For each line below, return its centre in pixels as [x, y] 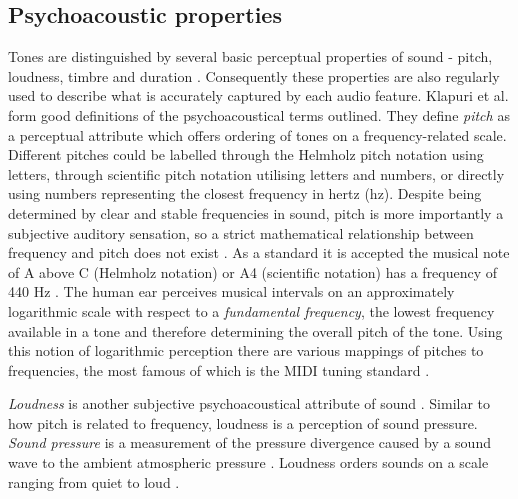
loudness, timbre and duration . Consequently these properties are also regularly [254, 75]
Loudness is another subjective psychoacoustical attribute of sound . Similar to [249, 403]
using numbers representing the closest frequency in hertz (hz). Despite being [245, 193]
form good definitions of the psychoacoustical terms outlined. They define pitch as [259, 114]
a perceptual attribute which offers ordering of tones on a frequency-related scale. [257, 134]
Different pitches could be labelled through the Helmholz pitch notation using [246, 154]
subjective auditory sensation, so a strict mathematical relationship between [241, 232]
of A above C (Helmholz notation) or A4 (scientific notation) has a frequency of [253, 271]
